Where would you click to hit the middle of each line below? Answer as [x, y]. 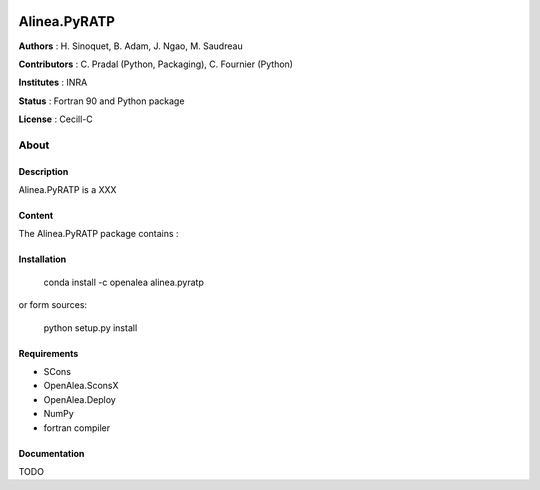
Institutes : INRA [53, 82]
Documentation [51, 453]
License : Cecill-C [56, 119]
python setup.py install [90, 327]
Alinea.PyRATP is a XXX [67, 190]
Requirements [48, 353]
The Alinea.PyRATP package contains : [98, 234]
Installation [42, 259]
